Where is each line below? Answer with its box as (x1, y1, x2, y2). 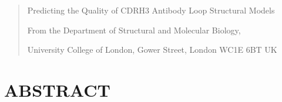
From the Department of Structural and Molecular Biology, (27, 23, 241, 36)
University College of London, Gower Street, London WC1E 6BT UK (27, 43, 277, 56)
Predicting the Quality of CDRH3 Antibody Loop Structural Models (27, 4, 275, 16)
